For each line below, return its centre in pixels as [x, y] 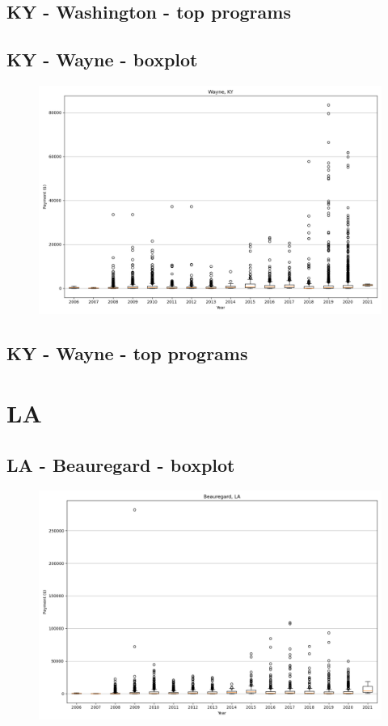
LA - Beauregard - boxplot [121, 464]
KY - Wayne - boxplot [102, 59]
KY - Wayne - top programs [127, 353]
